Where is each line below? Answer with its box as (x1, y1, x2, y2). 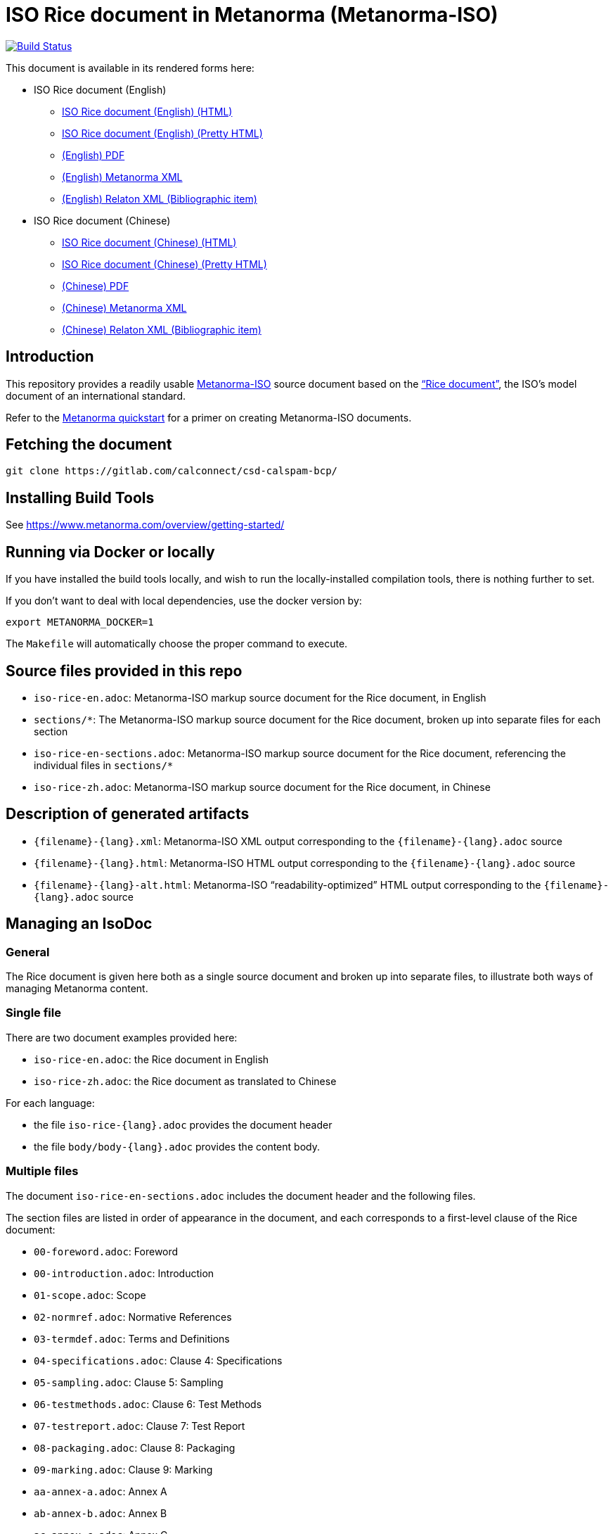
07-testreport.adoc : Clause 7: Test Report (34, 1419, 245, 1432)
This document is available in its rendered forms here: (6, 61, 254, 74)
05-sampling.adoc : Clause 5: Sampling (34, 1376, 224, 1388)
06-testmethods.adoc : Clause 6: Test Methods (34, 1397, 262, 1410)
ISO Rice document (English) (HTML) (62, 105, 233, 118)
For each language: (6, 1096, 95, 1109)
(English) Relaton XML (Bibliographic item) (62, 192, 257, 205)
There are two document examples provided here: (6, 1031, 238, 1044)
